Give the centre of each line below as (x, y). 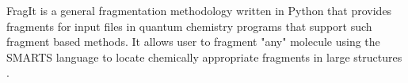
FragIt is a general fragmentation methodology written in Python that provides (199, 10)
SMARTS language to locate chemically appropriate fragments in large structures (204, 57)
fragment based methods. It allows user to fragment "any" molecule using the (193, 41)
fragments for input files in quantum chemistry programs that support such (189, 26)
